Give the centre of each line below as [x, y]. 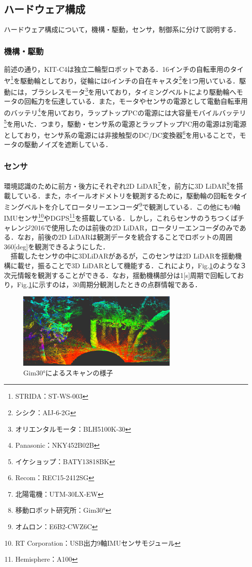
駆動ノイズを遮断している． [68, 144]
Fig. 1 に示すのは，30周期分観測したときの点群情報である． [109, 284]
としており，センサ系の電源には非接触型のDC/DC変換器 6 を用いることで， [122, 134]
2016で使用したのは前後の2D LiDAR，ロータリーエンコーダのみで [135, 227]
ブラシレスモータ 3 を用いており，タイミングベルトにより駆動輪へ [134, 91]
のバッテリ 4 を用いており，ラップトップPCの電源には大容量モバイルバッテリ [125, 112]
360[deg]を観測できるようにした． [57, 246]
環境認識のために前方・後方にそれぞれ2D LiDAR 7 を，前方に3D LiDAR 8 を [120, 185]
